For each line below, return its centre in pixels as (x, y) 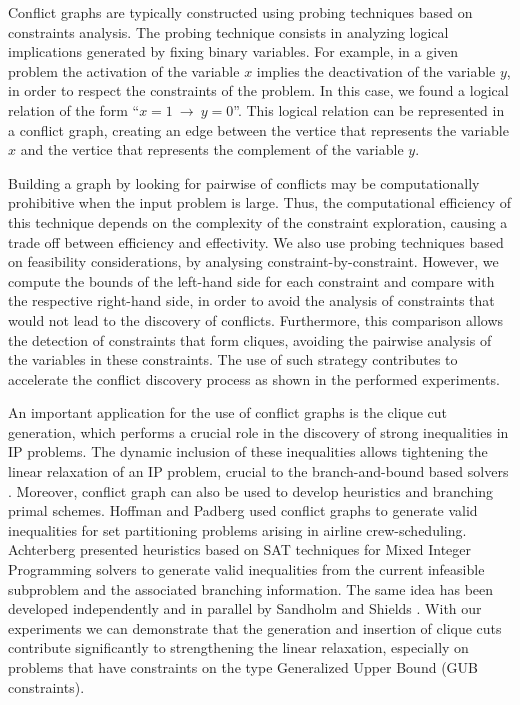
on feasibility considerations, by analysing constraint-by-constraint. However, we (253, 261)
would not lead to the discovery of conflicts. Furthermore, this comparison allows (256, 319)
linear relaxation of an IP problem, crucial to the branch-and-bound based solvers (258, 471)
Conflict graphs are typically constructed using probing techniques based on (240, 12)
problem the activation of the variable (124, 70)
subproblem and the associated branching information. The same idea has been (251, 588)
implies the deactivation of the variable (376, 70)
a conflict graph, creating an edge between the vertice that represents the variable (258, 129)
